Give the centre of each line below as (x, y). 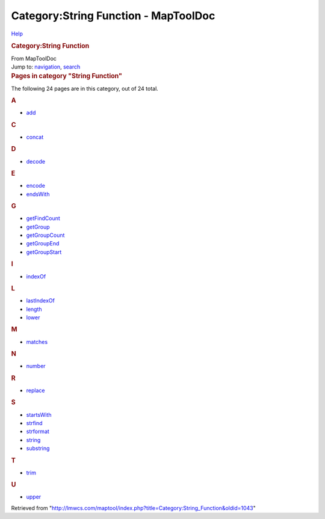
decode (36, 161)
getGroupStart (44, 252)
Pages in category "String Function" (67, 76)
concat (35, 137)
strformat (38, 431)
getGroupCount (45, 235)
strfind (34, 423)
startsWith (39, 414)
